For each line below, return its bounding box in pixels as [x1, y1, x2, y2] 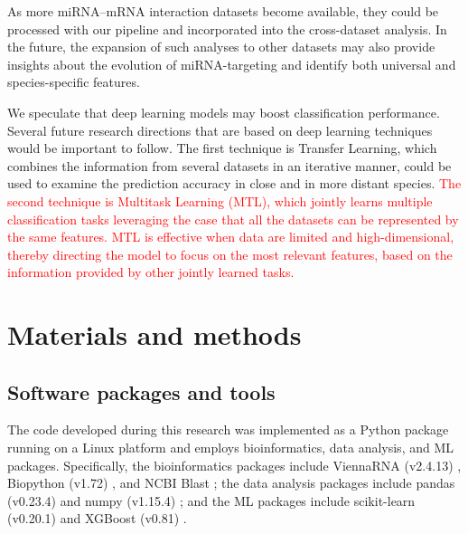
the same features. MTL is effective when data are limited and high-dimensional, [7, 227, 454, 246]
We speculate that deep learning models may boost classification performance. [7, 102, 440, 121]
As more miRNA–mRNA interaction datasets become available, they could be [7, 2, 439, 20]
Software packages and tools [7, 377, 276, 405]
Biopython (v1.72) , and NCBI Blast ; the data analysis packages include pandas [7, 473, 455, 492]
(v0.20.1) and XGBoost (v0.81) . [7, 509, 187, 528]
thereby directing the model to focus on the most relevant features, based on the [7, 244, 453, 263]
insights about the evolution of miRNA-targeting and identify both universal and [7, 54, 456, 73]
